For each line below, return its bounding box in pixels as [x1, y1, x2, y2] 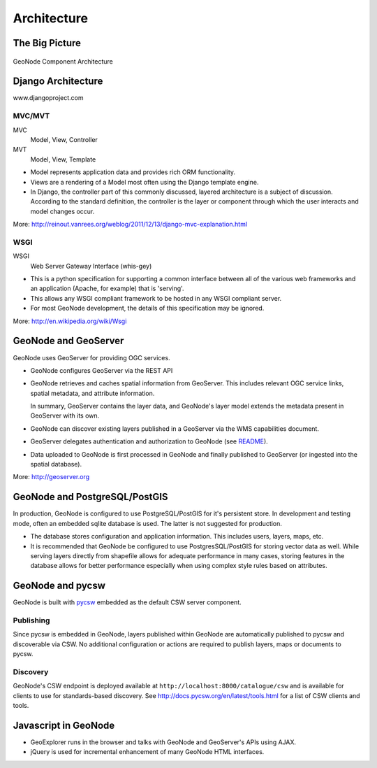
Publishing [13, 616, 50, 625]
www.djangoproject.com [13, 94, 84, 102]
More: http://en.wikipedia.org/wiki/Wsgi [13, 317, 127, 325]
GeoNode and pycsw [13, 580, 106, 592]
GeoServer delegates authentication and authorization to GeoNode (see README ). [30, 437, 268, 446]
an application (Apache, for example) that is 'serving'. [30, 284, 184, 293]
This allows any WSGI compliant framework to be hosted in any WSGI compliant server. [30, 294, 282, 302]
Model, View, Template [30, 155, 96, 164]
